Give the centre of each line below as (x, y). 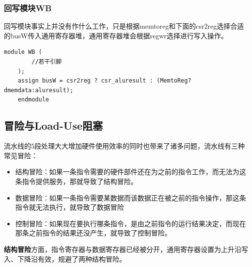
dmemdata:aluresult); (39, 90)
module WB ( (23, 52)
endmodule (33, 100)
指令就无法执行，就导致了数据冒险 (70, 207)
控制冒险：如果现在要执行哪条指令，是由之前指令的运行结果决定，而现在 (131, 223)
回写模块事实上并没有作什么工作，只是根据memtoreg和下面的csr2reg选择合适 (124, 26)
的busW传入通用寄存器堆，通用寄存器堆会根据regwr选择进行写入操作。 (116, 35)
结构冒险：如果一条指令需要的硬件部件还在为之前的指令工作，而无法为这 (131, 172)
